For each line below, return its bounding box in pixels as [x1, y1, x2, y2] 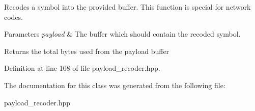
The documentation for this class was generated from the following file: [4, 79, 225, 90]
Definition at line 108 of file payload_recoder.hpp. [4, 63, 160, 73]
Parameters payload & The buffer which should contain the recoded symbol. [4, 29, 241, 39]
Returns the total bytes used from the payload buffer [4, 45, 169, 56]
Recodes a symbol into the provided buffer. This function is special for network [4, 2, 251, 12]
